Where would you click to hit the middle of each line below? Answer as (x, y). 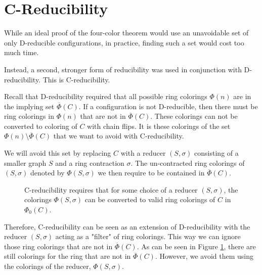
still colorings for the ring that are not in (68, 256)
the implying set (29, 106)
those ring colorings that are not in (58, 246)
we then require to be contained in (151, 173)
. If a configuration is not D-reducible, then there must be (168, 106)
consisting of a (216, 153)
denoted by (47, 173)
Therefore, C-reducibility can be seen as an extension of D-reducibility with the (127, 226)
